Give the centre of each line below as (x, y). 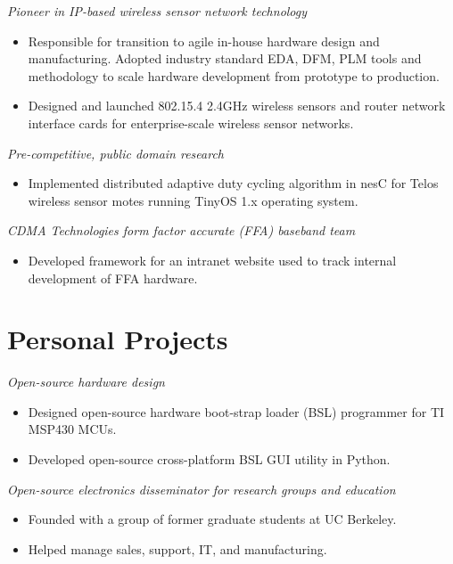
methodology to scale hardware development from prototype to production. (234, 75)
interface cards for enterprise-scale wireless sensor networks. (191, 123)
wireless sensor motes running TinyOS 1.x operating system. (193, 200)
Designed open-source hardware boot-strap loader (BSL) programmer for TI (236, 411)
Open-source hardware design (86, 382)
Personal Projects (118, 339)
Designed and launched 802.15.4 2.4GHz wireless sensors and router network (237, 106)
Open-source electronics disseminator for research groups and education (202, 489)
